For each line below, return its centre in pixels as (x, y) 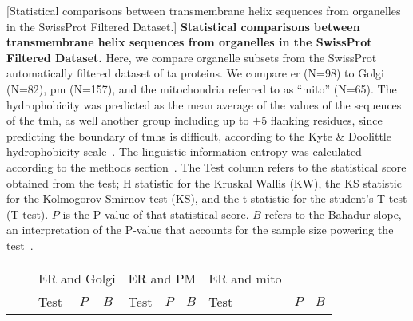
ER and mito (245, 278)
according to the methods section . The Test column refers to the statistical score (206, 166)
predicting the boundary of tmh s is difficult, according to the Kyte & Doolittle (199, 135)
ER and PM (162, 278)
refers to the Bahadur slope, (333, 214)
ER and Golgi (77, 278)
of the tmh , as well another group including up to (128, 120)
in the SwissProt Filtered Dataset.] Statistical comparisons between (183, 26)
